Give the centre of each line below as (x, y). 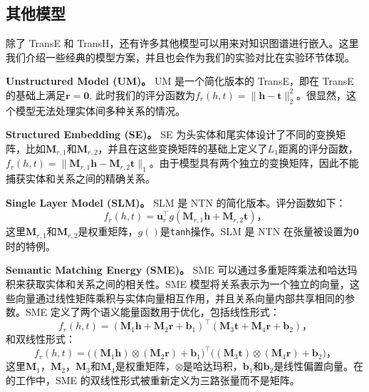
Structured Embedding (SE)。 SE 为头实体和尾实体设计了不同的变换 (171, 134)
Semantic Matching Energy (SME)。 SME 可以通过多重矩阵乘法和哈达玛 (182, 270)
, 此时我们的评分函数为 (142, 94)
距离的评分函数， (318, 148)
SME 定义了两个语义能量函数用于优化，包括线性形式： (152, 312)
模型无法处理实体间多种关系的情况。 (100, 110)
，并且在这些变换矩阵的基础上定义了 (183, 148)
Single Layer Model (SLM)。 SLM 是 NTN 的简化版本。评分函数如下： (176, 202)
